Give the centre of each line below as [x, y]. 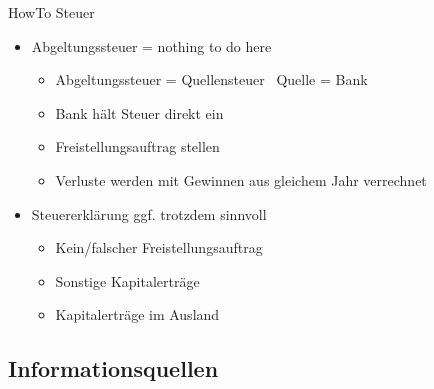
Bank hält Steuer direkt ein [139, 112]
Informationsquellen [113, 368]
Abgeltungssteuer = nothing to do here [151, 45]
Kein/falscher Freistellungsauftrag [159, 247]
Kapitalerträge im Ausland [137, 314]
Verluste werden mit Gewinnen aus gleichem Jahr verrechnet [241, 179]
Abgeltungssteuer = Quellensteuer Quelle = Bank [211, 79]
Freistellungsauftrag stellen [137, 146]
